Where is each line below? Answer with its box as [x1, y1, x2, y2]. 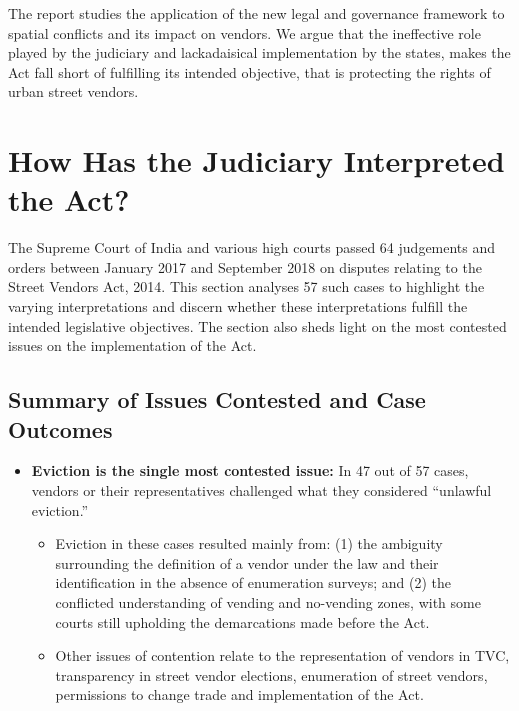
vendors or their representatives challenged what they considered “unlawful [31, 480, 492, 501]
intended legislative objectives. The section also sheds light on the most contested [8, 315, 507, 336]
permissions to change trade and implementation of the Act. [55, 684, 424, 705]
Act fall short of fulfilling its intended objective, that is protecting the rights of [8, 61, 491, 82]
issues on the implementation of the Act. [8, 335, 257, 356]
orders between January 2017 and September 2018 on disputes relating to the [8, 256, 482, 277]
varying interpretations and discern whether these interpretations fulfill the [8, 296, 468, 317]
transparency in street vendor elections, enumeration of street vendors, [55, 664, 488, 685]
